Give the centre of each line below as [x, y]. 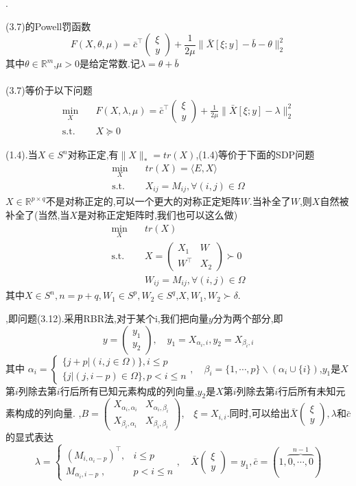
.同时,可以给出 [258, 413]
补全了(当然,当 [38, 214]
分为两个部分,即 [248, 318]
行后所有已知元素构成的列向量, [129, 390]
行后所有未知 [307, 390]
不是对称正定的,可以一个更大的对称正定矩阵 [143, 201]
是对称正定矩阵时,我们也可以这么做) [157, 214]
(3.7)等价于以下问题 [49, 90]
